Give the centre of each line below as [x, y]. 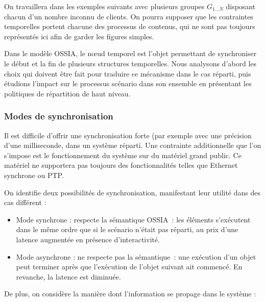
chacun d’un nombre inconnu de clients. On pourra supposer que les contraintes [129, 16]
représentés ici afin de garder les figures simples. [79, 36]
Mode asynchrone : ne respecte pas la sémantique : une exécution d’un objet [136, 256]
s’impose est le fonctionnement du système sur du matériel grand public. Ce [123, 155]
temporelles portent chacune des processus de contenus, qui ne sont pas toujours [130, 26]
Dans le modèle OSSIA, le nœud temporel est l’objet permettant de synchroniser [130, 53]
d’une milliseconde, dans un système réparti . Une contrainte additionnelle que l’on [133, 145]
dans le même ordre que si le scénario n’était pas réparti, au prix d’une [127, 229]
